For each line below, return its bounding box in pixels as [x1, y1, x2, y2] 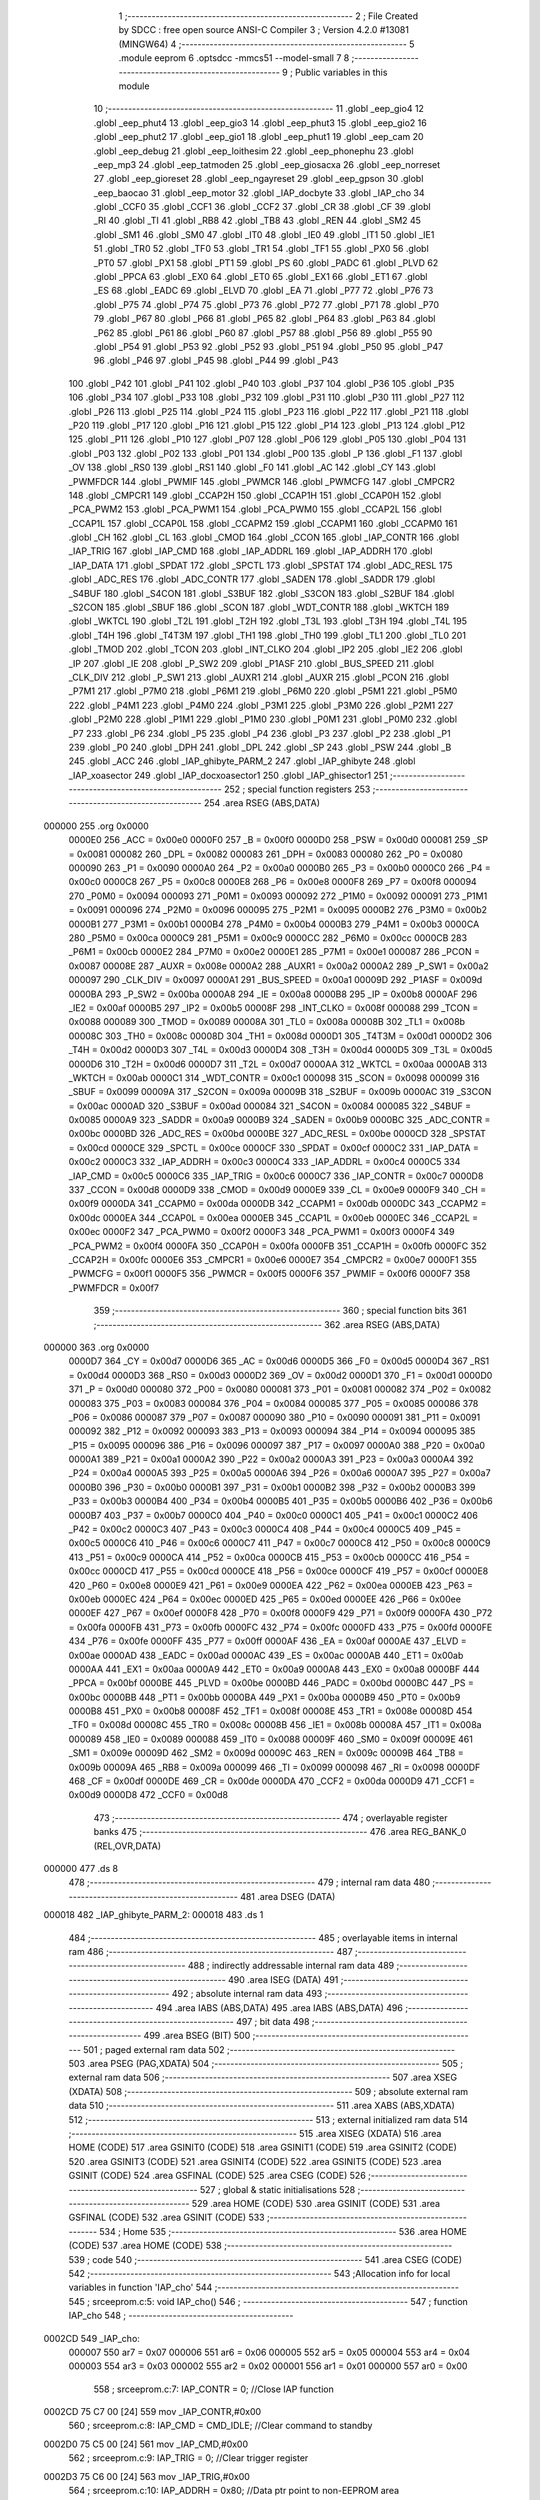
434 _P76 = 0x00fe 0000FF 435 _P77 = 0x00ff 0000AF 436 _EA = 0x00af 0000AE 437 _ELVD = [68, 1635, 467, 1647]
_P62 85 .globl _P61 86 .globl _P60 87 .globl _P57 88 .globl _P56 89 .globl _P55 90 [93, 326, 433, 339]
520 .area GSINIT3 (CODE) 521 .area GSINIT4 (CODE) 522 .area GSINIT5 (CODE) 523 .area [68, 2155, 442, 2167]
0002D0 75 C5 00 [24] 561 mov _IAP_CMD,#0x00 [43, 2438, 249, 2450]
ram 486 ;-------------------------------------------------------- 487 [68, 1945, 354, 1957]
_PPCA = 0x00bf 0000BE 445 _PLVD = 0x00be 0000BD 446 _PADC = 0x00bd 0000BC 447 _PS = [68, 1677, 474, 1689]
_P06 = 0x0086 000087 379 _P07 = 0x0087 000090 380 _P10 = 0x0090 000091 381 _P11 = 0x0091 [68, 1411, 481, 1423]
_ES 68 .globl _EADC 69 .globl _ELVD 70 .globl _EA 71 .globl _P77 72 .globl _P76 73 [93, 285, 434, 297]
